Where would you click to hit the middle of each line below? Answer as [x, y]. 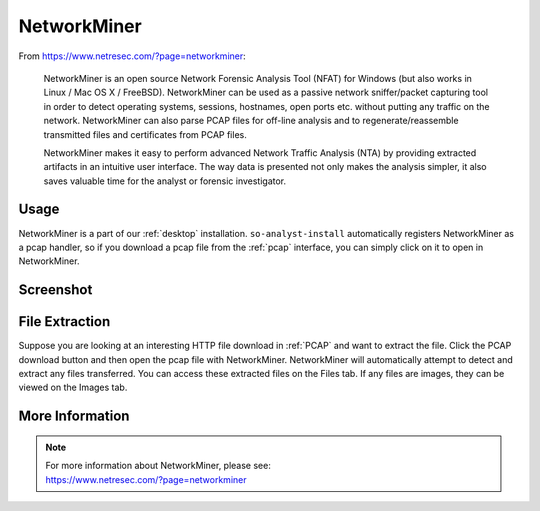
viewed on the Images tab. [73, 387]
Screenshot [55, 290]
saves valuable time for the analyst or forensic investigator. [165, 181]
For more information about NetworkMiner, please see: [158, 466]
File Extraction [64, 321]
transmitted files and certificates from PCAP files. [145, 134]
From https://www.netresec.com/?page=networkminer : [132, 56]
